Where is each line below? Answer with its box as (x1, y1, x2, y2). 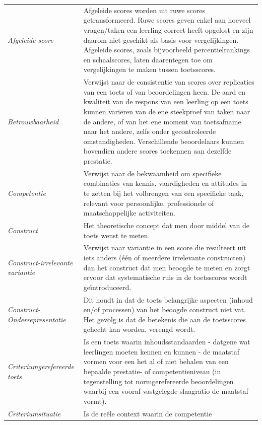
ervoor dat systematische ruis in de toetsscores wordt (83, 272, 247, 282)
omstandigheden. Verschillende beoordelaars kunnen (83, 135, 244, 146)
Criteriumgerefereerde (8, 361, 74, 372)
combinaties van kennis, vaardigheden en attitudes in (83, 178, 247, 188)
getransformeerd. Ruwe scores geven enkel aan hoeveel (83, 15, 251, 25)
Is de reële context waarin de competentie (83, 408, 212, 418)
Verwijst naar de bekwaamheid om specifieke (83, 168, 222, 178)
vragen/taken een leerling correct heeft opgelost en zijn (83, 24, 253, 35)
